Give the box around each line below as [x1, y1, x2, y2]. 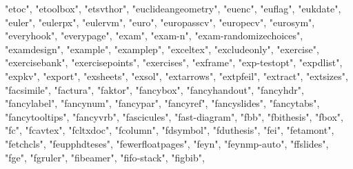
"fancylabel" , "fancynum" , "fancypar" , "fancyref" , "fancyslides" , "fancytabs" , [5, 96, 320, 110]
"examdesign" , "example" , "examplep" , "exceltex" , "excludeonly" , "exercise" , [5, 41, 319, 56]
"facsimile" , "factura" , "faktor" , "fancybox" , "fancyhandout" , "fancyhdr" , [5, 82, 304, 97]
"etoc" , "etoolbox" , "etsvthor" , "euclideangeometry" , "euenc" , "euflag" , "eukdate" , [5, 1, 341, 15]
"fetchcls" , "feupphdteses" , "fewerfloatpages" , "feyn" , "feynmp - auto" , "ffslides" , [5, 136, 329, 150]
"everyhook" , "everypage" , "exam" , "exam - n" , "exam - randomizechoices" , [5, 28, 303, 43]
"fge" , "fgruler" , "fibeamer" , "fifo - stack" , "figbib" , [5, 150, 205, 164]
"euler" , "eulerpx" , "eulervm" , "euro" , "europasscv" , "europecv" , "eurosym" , [5, 14, 315, 29]
